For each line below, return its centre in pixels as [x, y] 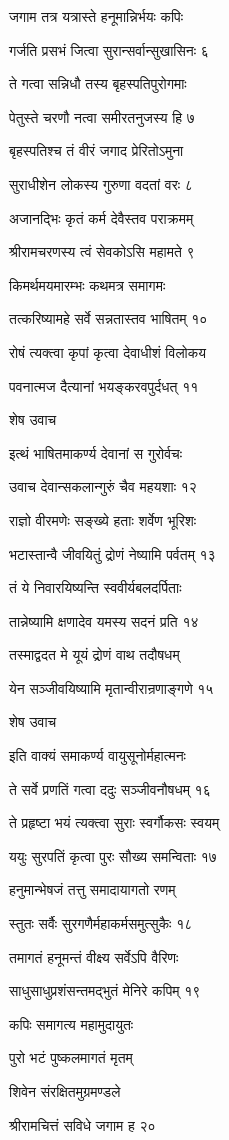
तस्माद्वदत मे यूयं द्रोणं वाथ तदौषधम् [94, 654]
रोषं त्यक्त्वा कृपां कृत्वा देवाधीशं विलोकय [108, 351]
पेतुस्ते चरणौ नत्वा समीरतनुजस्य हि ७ [102, 116]
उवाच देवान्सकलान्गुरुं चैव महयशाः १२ [103, 486]
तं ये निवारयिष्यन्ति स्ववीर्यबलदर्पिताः [95, 587]
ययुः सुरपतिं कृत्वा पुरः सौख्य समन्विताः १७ [113, 855]
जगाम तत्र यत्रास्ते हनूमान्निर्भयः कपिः [96, 16]
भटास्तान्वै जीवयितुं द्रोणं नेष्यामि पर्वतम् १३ [112, 553]
